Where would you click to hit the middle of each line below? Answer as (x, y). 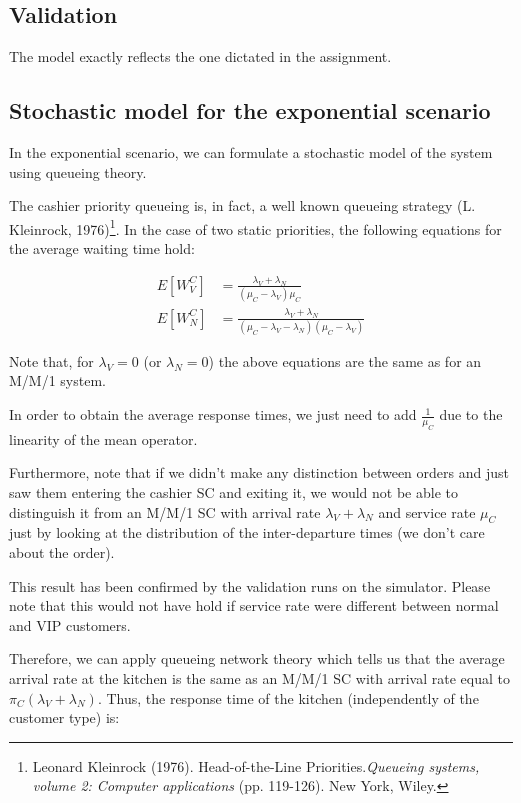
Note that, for (51, 360)
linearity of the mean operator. (103, 438)
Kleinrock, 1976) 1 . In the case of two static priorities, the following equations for (255, 227)
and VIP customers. (70, 624)
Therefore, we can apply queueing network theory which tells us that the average (257, 658)
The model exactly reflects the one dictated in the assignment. (200, 56)
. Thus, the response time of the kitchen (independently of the (288, 697)
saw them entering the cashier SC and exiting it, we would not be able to (233, 492)
